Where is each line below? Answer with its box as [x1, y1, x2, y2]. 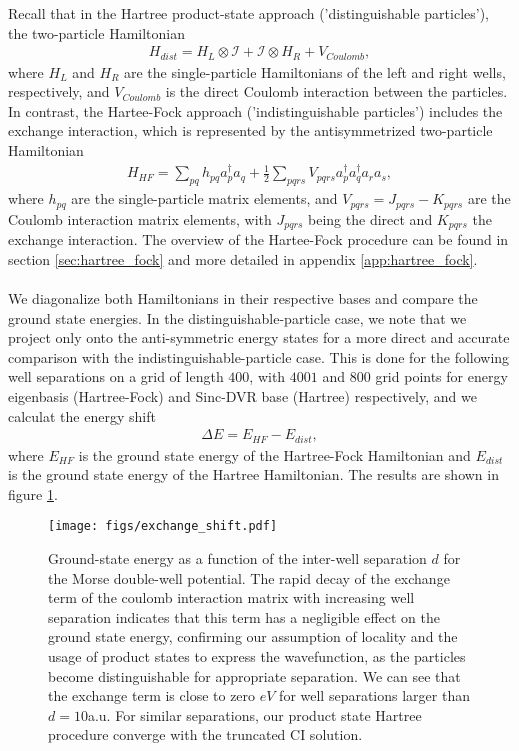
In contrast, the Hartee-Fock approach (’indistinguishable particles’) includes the [8, 100, 503, 121]
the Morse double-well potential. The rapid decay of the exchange [48, 567, 450, 588]
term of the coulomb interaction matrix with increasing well [48, 587, 415, 608]
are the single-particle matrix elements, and [71, 188, 338, 209]
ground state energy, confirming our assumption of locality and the [48, 626, 458, 647]
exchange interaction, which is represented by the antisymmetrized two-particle [8, 120, 493, 141]
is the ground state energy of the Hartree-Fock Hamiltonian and [78, 444, 471, 465]
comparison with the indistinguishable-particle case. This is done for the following [8, 346, 510, 367]
